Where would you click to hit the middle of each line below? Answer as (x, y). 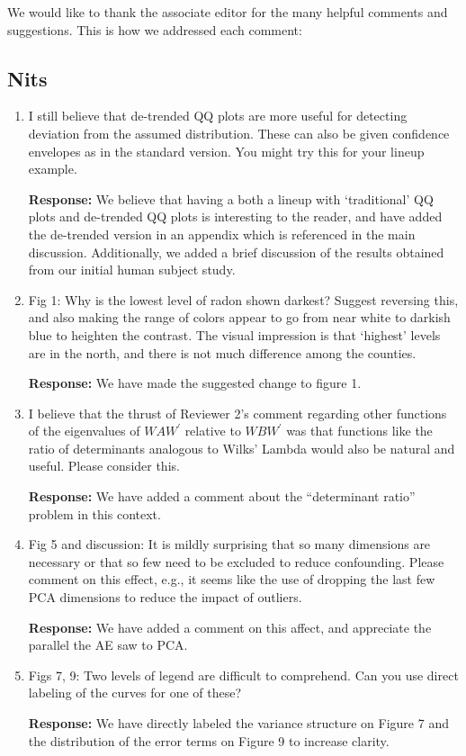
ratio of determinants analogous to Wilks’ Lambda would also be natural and (242, 448)
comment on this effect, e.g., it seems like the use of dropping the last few (232, 579)
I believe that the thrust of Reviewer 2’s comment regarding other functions (237, 413)
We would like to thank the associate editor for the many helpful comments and (228, 12)
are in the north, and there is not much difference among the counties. (222, 352)
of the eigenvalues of (84, 431)
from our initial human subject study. (132, 270)
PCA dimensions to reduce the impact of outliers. (165, 597)
